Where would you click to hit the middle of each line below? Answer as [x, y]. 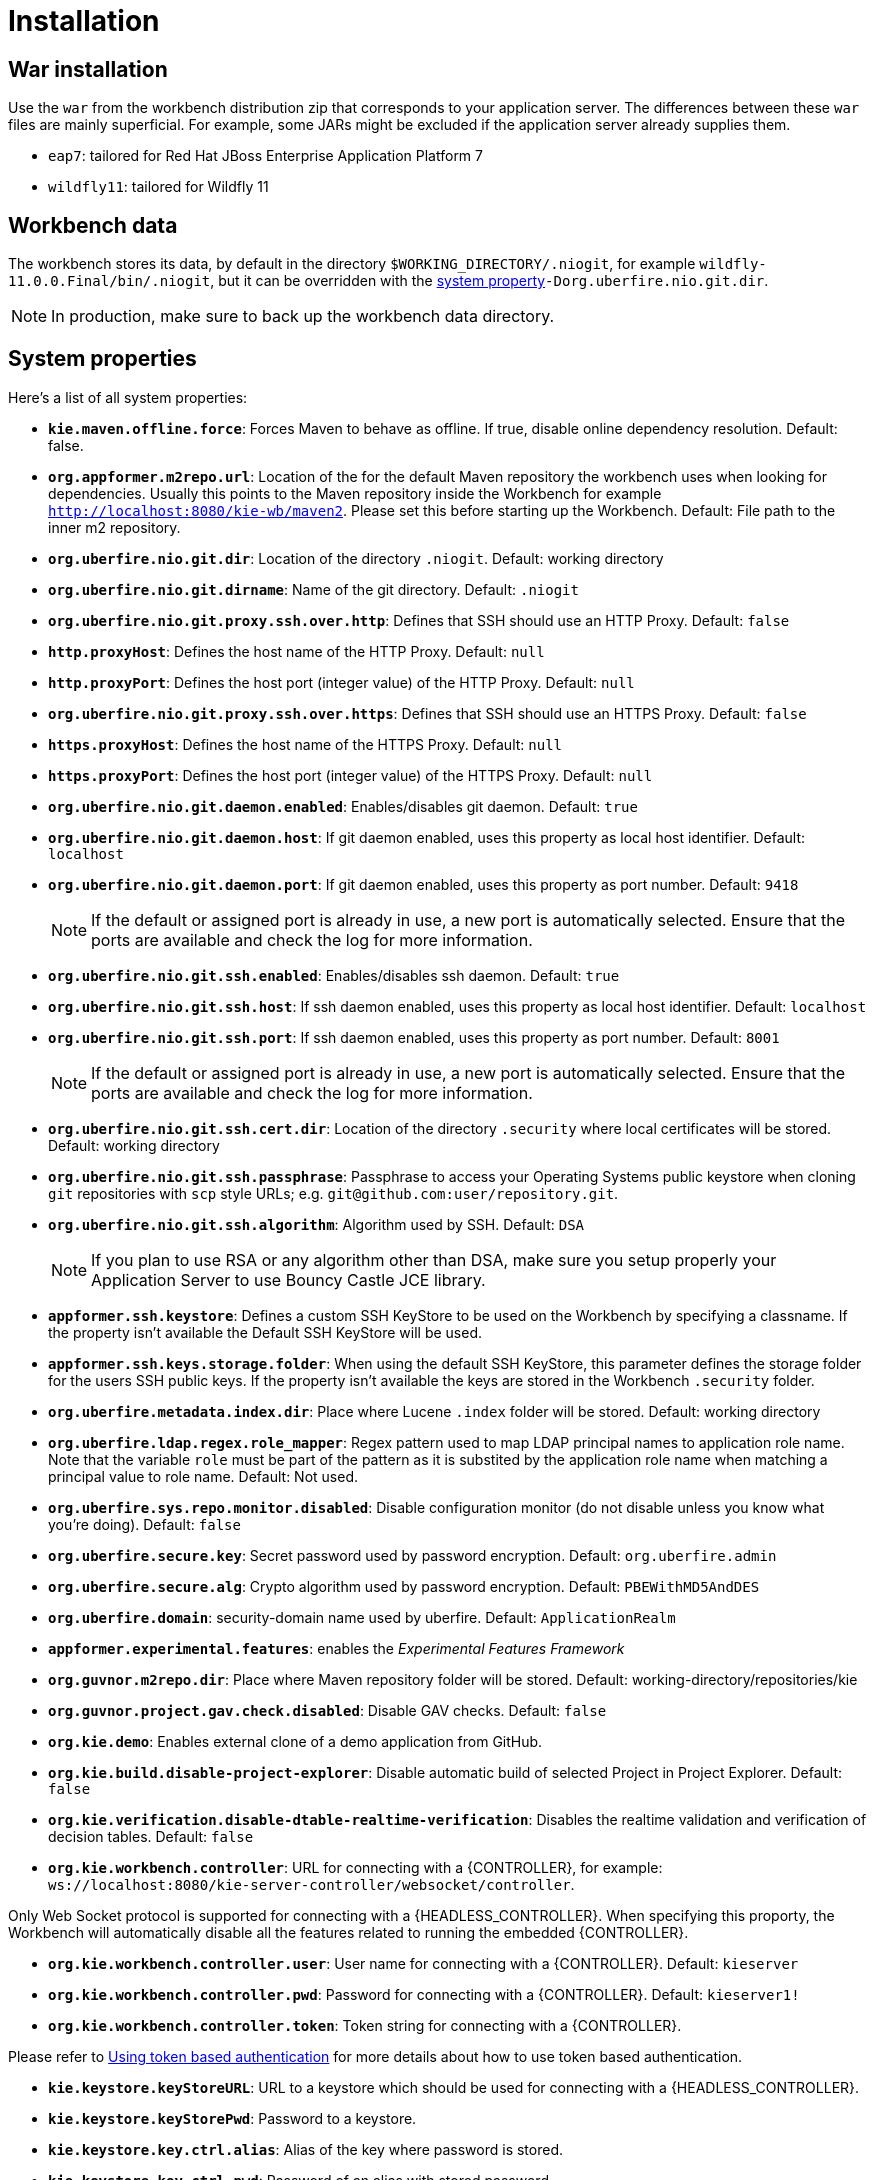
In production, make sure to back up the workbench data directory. [303, 316]
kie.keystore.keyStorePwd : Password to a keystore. [232, 2118]
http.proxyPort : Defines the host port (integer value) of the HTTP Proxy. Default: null [341, 682]
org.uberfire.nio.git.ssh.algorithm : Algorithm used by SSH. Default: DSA [316, 1224]
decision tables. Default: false [151, 1836]
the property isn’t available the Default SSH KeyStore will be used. [265, 1332]
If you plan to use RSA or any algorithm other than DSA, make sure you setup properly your [434, 1259]
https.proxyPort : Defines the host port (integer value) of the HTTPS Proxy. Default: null [350, 775]
